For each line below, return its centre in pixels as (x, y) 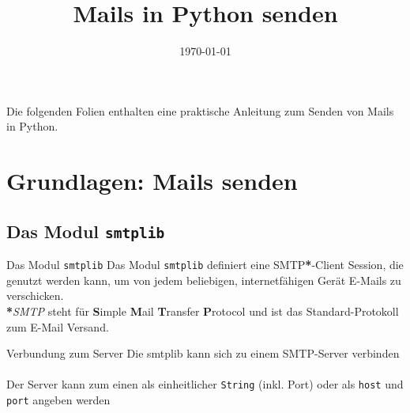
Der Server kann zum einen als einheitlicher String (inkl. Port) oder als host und (205, 384)
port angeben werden (58, 399)
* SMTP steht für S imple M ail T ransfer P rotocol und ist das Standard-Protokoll (203, 311)
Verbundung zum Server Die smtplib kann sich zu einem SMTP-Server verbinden (203, 353)
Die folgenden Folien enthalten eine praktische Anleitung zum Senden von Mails (200, 110)
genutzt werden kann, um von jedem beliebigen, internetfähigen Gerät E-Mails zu (204, 280)
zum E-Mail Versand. (58, 326)
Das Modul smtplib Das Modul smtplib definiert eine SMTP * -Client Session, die (205, 265)
